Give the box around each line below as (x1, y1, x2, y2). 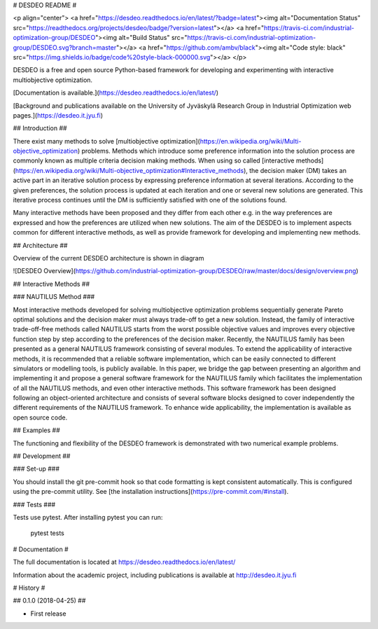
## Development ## (13, 452, 71, 460)
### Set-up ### (13, 464, 59, 473)
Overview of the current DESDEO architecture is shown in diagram (13, 254, 204, 262)
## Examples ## (13, 426, 61, 434)
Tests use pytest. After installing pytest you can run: (13, 513, 163, 521)
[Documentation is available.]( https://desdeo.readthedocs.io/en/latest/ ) (13, 88, 219, 97)
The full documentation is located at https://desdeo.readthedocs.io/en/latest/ (13, 558, 236, 567)
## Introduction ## (13, 124, 67, 132)
